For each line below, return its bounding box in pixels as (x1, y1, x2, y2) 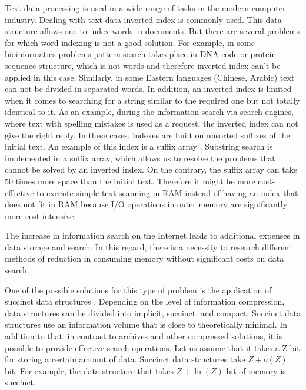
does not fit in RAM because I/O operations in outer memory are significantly (5, 198, 288, 210)
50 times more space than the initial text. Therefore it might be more (5, 174, 255, 187)
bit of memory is (226, 364, 286, 376)
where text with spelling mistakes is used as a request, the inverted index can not (5, 117, 298, 129)
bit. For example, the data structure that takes (5, 364, 174, 376)
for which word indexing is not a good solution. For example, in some (5, 36, 255, 48)
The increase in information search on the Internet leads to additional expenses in (5, 229, 300, 242)
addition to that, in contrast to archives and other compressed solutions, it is (5, 330, 282, 342)
